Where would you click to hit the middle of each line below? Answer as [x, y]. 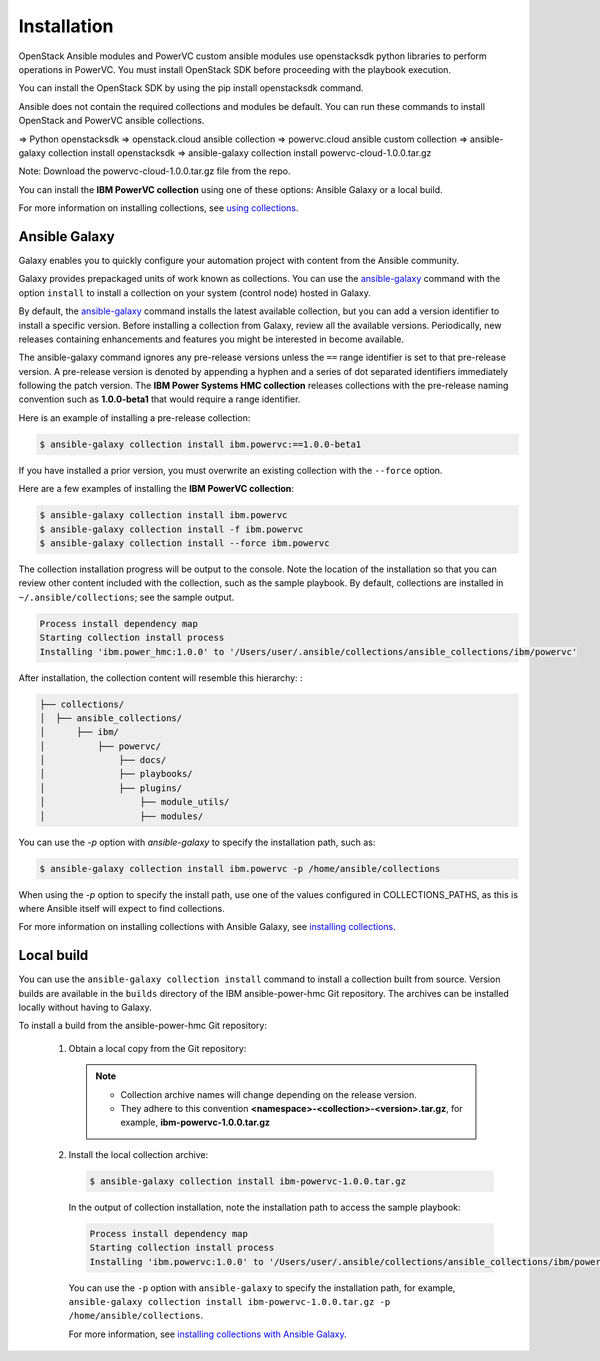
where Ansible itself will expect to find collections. [121, 908]
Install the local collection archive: [138, 1154]
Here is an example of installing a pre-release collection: [134, 417]
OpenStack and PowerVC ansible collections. [111, 121]
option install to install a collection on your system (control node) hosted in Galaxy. [195, 292]
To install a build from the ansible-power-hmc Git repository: [142, 1026]
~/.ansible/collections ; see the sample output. [126, 597]
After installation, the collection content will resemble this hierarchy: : [161, 677]
